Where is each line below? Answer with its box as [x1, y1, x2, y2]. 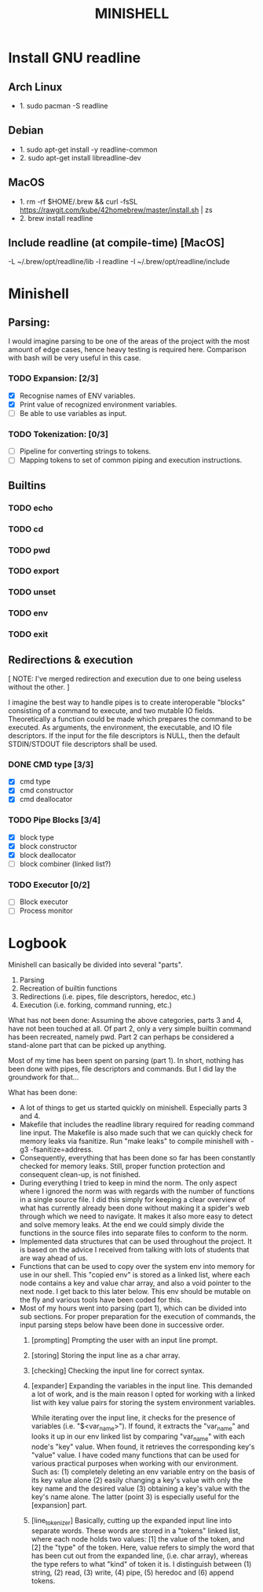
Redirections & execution [8, 653, 133, 667]
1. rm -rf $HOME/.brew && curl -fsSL [19, 197, 138, 206]
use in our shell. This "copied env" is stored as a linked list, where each [19, 1270, 250, 1280]
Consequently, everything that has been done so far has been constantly [19, 1153, 256, 1163]
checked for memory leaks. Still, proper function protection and [19, 1161, 225, 1171]
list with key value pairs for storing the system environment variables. [31, 1398, 256, 1407]
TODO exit [8, 629, 49, 640]
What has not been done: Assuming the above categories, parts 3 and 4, [8, 1016, 243, 1025]
